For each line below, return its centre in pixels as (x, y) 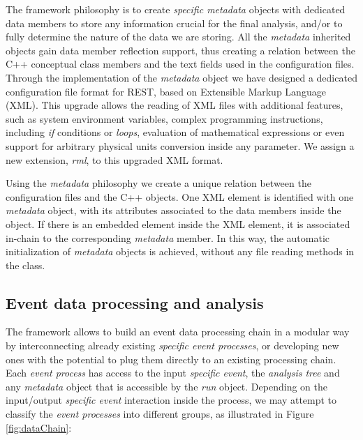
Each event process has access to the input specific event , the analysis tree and (173, 373)
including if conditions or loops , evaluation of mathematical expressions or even (175, 132)
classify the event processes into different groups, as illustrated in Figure (160, 414)
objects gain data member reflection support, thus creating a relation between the (180, 50)
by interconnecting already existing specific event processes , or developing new (172, 346)
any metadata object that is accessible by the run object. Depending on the (166, 386)
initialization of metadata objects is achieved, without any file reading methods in (180, 251)
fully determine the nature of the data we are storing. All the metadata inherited (178, 37)
